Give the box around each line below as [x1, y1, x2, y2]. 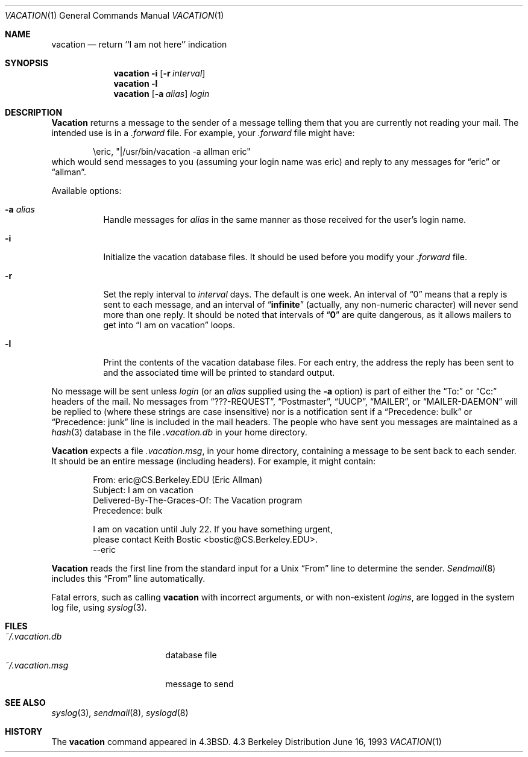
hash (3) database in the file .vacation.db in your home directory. [51, 427, 307, 437]
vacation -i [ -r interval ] [113, 68, 206, 78]
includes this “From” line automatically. [51, 573, 206, 584]
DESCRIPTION [5, 107, 63, 117]
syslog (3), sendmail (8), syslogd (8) [51, 708, 189, 718]
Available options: [51, 185, 122, 196]
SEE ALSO [5, 697, 46, 708]
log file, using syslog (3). [51, 602, 147, 612]
